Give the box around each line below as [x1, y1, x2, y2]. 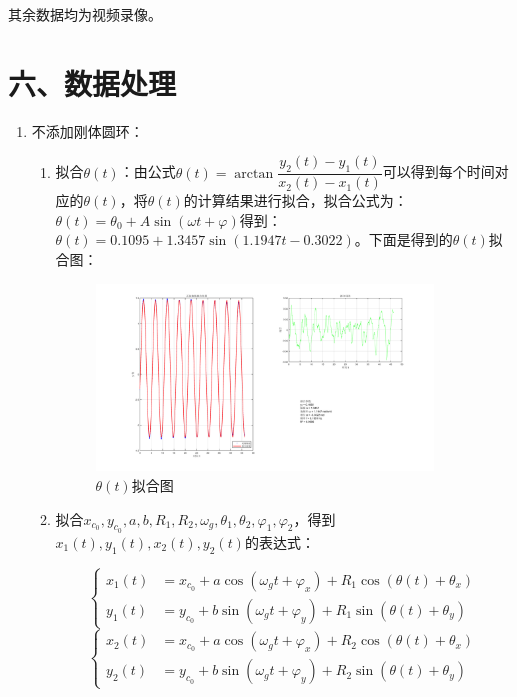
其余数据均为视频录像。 [8, 4, 162, 24]
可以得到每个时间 [382, 161, 495, 182]
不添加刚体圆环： [31, 120, 144, 141]
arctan [234, 166, 274, 181]
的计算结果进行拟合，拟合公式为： [183, 190, 408, 211]
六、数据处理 [8, 62, 177, 103]
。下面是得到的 [354, 229, 453, 250]
